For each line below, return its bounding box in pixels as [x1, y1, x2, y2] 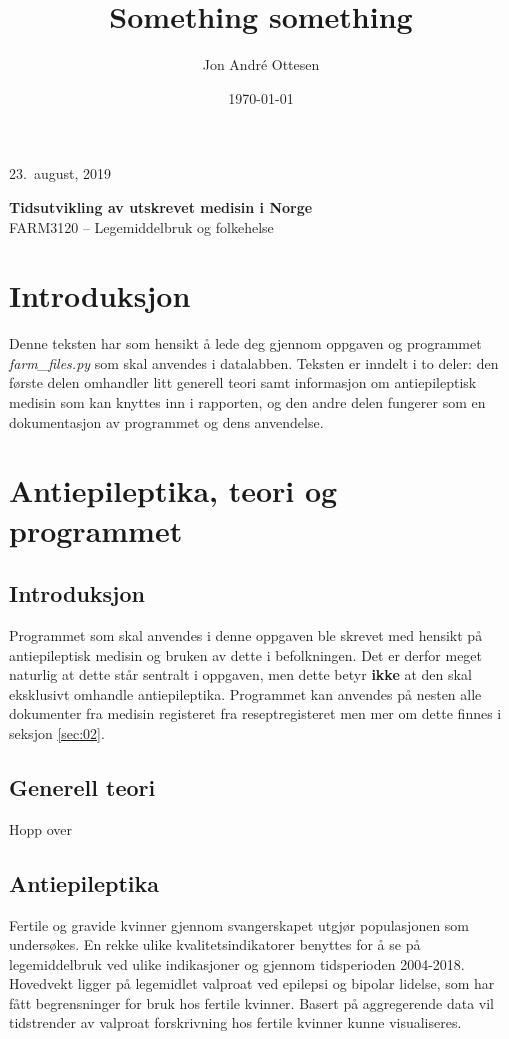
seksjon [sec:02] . [9, 722, 105, 743]
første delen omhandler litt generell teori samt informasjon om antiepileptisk [9, 372, 477, 393]
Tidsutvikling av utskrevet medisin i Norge [9, 196, 313, 217]
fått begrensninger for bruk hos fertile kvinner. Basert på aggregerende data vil [9, 992, 494, 1013]
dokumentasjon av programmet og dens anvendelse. [9, 411, 324, 432]
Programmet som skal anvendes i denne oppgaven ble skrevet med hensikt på [9, 624, 483, 645]
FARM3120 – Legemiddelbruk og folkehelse [9, 216, 274, 237]
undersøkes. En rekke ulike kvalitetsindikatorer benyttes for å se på [9, 934, 421, 955]
